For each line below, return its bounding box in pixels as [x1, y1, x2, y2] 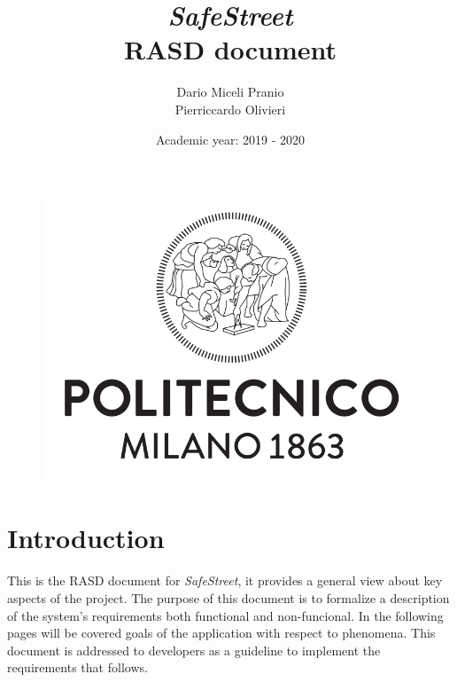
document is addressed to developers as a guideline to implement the [7, 640, 381, 659]
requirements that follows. [7, 658, 148, 677]
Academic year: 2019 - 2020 [156, 129, 305, 148]
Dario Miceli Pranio [176, 82, 284, 101]
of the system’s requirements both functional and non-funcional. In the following [7, 606, 444, 624]
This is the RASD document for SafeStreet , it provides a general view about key [7, 571, 443, 590]
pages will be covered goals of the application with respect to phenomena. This [7, 623, 436, 642]
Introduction [7, 520, 165, 556]
